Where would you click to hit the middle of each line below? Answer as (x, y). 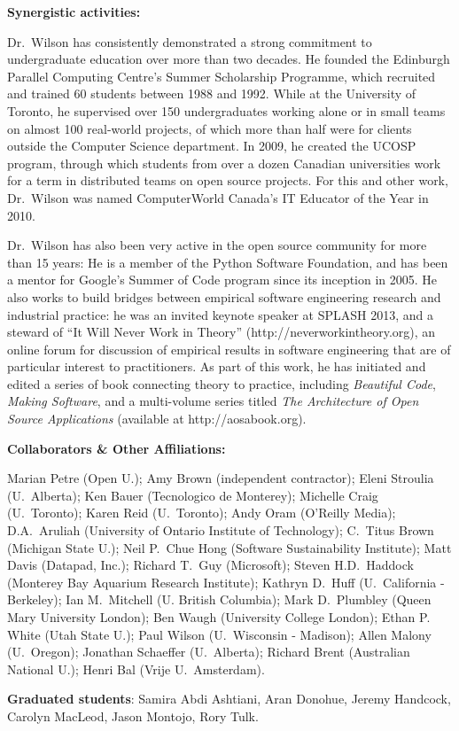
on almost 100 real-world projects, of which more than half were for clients (210, 128)
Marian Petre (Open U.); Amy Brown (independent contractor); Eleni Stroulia (221, 478)
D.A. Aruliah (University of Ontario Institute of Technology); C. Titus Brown (221, 530)
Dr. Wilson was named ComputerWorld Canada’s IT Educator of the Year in (218, 197)
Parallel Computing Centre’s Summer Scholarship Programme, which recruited (222, 76)
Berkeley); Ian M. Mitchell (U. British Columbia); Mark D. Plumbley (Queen (219, 599)
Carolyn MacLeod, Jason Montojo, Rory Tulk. (133, 715)
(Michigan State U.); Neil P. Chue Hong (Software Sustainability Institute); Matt (229, 547)
